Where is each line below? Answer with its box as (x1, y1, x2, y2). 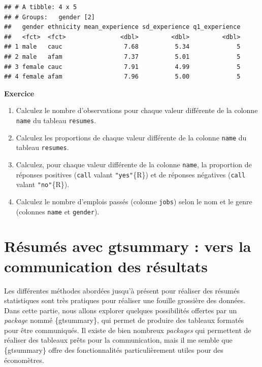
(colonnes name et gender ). (16, 206, 100, 216)
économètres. (4, 354, 44, 365)
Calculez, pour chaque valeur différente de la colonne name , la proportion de (16, 159, 252, 169)
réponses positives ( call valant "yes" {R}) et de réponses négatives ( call (16, 169, 246, 179)
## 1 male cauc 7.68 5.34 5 (4, 43, 241, 51)
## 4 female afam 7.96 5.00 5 (4, 73, 241, 81)
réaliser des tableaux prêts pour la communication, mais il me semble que (4, 335, 233, 345)
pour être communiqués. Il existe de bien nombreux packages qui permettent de (4, 324, 251, 335)
